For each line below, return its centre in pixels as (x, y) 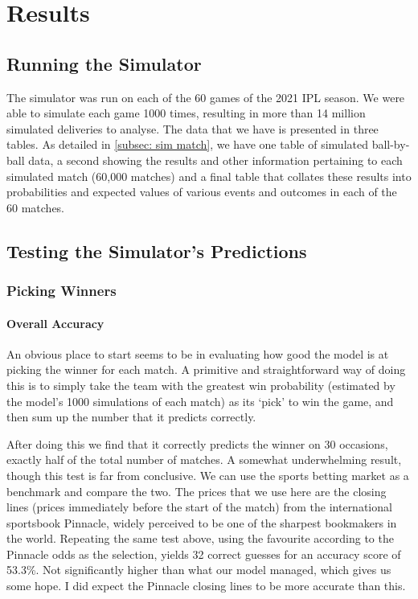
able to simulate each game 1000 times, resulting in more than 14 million (186, 113)
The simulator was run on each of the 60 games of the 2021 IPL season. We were (206, 97)
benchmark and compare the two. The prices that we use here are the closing (197, 491)
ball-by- (391, 144)
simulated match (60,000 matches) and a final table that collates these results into (209, 176)
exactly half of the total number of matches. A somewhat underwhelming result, (204, 460)
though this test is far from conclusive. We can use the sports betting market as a (208, 475)
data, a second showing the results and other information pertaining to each (215, 160)
